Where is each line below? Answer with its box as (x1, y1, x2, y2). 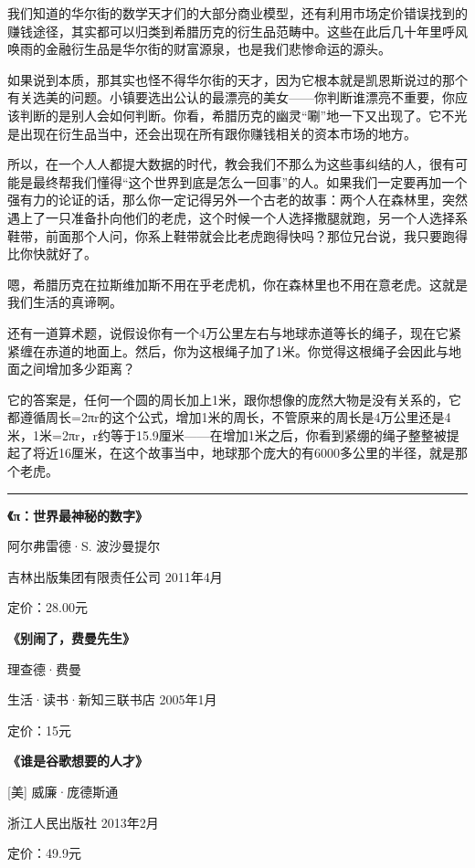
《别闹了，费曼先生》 (7, 629, 135, 648)
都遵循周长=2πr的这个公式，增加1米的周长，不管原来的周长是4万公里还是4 (7, 408, 451, 427)
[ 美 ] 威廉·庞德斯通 (7, 782, 119, 800)
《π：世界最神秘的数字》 (7, 505, 149, 524)
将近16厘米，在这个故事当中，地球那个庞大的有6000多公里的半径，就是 (32, 443, 455, 462)
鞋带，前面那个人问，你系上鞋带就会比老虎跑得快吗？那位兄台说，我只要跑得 (7, 226, 468, 245)
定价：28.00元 (7, 598, 88, 617)
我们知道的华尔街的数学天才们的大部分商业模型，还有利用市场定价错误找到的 (7, 4, 468, 22)
